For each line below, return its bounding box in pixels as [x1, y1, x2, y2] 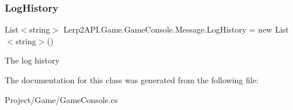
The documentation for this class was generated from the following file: [5, 74, 259, 86]
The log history [5, 54, 60, 66]
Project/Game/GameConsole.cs [5, 93, 118, 105]
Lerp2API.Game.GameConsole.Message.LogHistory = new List [63, 23, 289, 36]
